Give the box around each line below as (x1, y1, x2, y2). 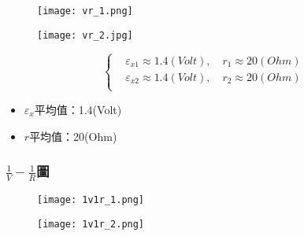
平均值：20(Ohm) (29, 127, 117, 144)
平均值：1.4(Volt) (34, 101, 122, 117)
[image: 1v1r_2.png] (37, 218, 145, 230)
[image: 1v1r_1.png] (37, 194, 145, 206)
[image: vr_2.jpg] (37, 29, 133, 41)
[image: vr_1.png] (37, 6, 133, 17)
